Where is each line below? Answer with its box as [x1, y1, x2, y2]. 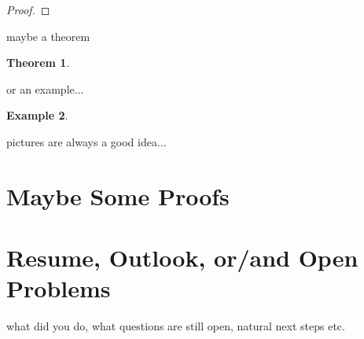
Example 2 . [6, 107, 68, 123]
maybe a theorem [6, 28, 90, 44]
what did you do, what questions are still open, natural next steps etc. [6, 318, 345, 334]
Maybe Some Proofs [6, 179, 230, 212]
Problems [6, 272, 111, 304]
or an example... [6, 80, 84, 97]
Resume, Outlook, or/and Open [6, 241, 358, 274]
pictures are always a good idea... [6, 133, 167, 149]
